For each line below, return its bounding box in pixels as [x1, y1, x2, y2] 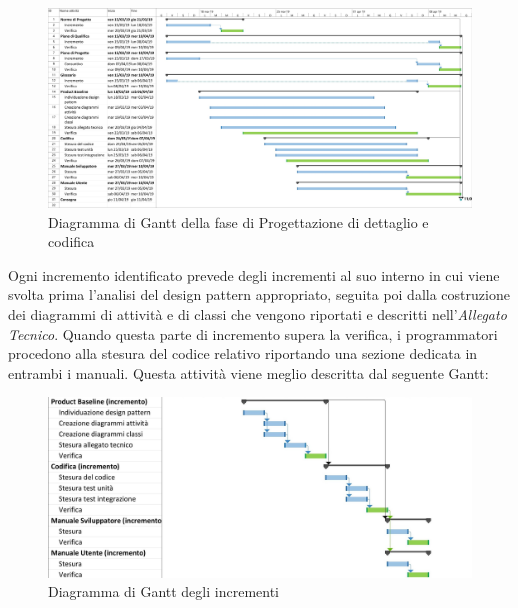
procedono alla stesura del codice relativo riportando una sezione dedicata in [8, 343, 478, 364]
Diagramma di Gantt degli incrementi [48, 581, 279, 602]
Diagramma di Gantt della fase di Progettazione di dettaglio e [48, 211, 429, 232]
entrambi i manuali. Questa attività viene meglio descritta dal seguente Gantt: [8, 362, 489, 383]
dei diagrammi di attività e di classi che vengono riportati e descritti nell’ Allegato [8, 303, 507, 324]
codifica [48, 231, 95, 252]
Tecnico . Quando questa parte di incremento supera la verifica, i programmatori [8, 323, 498, 344]
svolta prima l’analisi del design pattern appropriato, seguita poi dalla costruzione [8, 284, 510, 305]
